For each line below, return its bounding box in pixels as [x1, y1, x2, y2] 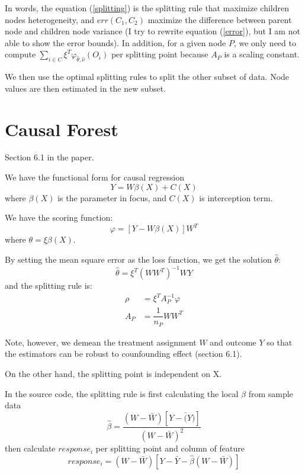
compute [5, 48, 36, 60]
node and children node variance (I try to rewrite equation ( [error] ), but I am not [5, 25, 300, 37]
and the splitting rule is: [5, 279, 92, 292]
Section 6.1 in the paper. [5, 151, 94, 163]
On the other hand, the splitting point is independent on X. [5, 367, 222, 379]
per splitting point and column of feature [95, 442, 245, 454]
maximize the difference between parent [147, 13, 292, 25]
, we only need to [233, 36, 296, 49]
